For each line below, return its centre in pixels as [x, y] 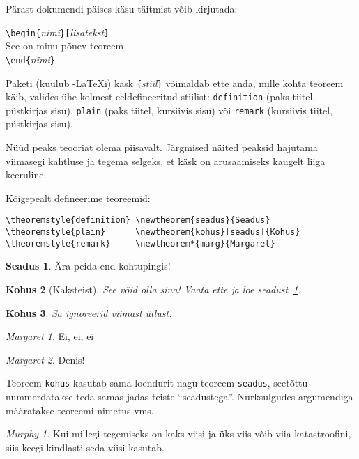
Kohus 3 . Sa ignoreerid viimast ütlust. [89, 312]
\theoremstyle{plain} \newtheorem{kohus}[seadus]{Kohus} [153, 232]
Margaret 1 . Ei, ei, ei [50, 336]
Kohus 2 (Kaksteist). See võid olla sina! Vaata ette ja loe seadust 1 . [153, 289]
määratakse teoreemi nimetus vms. [80, 410]
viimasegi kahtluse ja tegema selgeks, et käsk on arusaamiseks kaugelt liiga [166, 161]
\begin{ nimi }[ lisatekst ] [58, 32]
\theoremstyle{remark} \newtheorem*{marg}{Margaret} [140, 243]
